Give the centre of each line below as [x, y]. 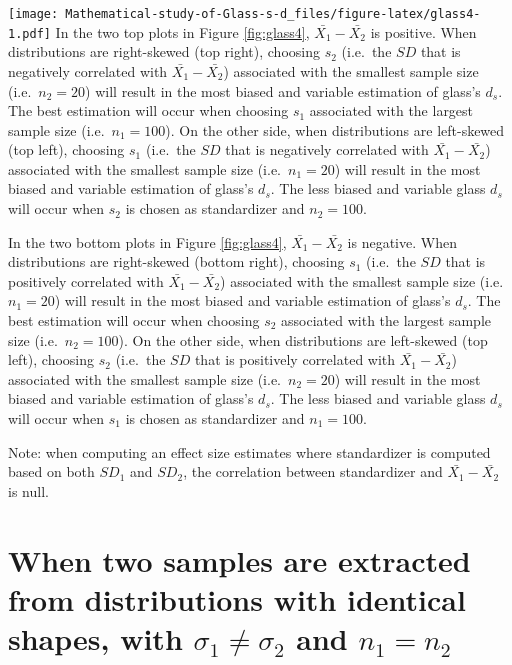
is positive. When [423, 31]
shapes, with [95, 637]
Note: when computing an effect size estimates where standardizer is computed [249, 451]
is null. [28, 490]
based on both [51, 471]
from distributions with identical [237, 598]
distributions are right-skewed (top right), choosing [164, 51]
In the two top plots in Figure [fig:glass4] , [182, 31]
